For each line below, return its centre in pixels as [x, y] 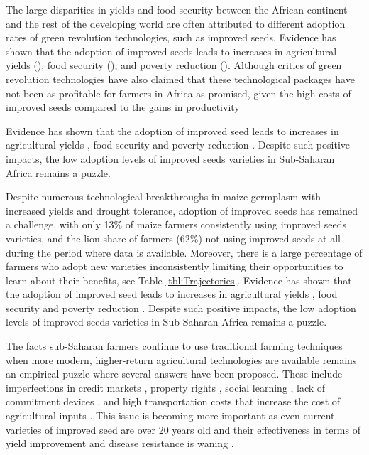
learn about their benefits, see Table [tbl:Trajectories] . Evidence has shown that [179, 280]
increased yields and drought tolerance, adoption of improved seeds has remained [182, 210]
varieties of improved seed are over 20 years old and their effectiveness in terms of [183, 429]
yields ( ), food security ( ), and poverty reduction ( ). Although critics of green [174, 65]
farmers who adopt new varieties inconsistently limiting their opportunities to [175, 266]
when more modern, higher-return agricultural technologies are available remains [181, 359]
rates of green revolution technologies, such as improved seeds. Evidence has [171, 37]
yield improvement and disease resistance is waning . [120, 443]
